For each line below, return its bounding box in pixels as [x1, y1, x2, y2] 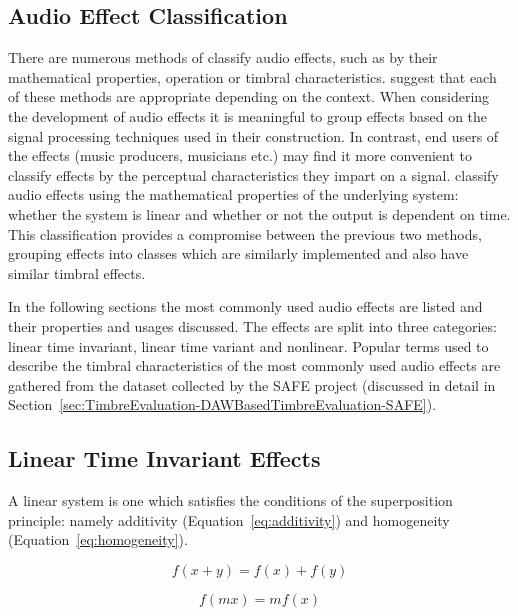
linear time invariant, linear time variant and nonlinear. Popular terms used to [8, 335, 489, 356]
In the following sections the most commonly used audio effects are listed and [8, 296, 483, 317]
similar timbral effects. [8, 262, 146, 283]
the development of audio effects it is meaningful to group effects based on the [8, 105, 488, 126]
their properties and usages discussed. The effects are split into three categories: [8, 315, 497, 336]
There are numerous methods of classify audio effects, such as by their [8, 47, 438, 68]
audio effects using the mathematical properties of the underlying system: [8, 184, 459, 205]
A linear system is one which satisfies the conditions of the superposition [8, 490, 453, 511]
